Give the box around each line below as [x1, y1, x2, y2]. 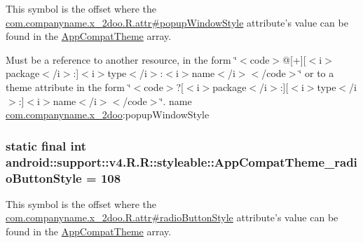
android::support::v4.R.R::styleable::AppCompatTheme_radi [6, 153, 357, 170]
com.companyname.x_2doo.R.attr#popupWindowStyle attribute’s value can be [6, 15, 348, 29]
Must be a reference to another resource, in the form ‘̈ [6, 52, 238, 67]
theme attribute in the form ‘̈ [6, 79, 131, 94]
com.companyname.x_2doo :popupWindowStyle [6, 107, 210, 122]
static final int [6, 137, 87, 154]
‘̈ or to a [299, 66, 334, 81]
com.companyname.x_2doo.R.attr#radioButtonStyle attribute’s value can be [6, 210, 338, 225]
